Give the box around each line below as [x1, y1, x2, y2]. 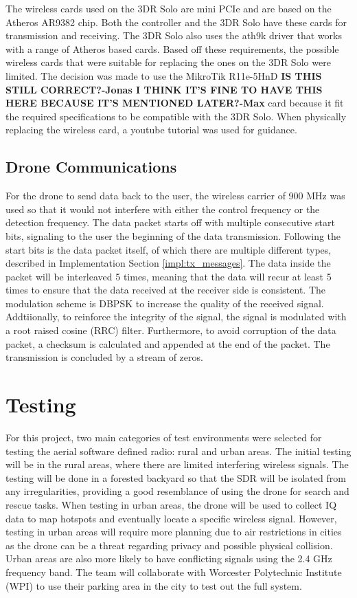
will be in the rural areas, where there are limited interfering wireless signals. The [5, 457, 349, 472]
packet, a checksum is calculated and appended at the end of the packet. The [5, 336, 330, 351]
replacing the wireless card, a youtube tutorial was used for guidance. [5, 122, 297, 137]
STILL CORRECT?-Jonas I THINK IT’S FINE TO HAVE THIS [5, 82, 323, 96]
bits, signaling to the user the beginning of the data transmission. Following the [5, 228, 341, 243]
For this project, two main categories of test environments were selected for [5, 430, 322, 444]
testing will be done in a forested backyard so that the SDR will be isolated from [5, 470, 346, 485]
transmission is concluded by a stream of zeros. [5, 350, 203, 364]
